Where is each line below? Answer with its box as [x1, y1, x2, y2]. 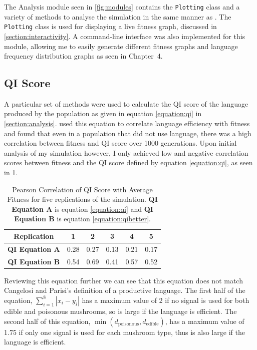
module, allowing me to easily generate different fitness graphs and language [4, 41, 238, 51]
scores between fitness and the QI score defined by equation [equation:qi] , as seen [4, 157, 253, 168]
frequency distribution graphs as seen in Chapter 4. [4, 51, 163, 61]
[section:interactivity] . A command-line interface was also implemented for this [4, 31, 245, 41]
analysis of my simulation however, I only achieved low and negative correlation [4, 147, 248, 158]
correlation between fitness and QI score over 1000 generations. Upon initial [4, 138, 237, 148]
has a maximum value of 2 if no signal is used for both [82, 294, 249, 305]
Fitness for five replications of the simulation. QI [7, 194, 158, 204]
